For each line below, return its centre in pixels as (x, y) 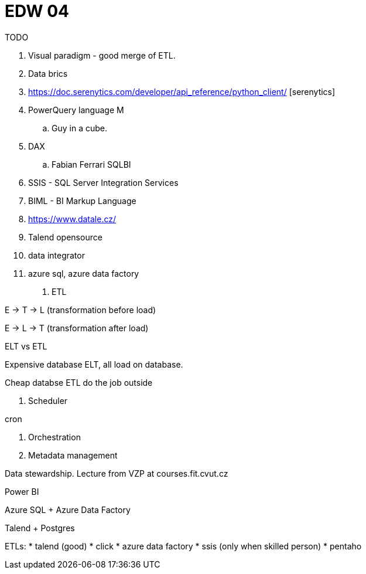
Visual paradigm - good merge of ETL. (102, 55)
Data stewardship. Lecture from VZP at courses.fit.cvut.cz (117, 473)
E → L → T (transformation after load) (77, 328)
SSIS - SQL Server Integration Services (103, 182)
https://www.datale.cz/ (72, 219)
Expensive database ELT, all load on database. (94, 364)
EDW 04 (37, 11)
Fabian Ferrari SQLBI (91, 164)
